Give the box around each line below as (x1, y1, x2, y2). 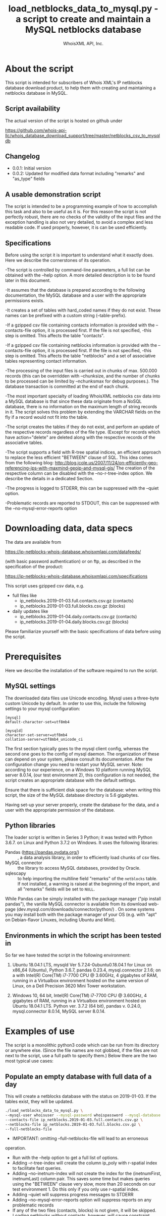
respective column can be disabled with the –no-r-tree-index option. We (5, 470, 153, 476)
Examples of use (5, 1025, 75, 1037)
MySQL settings (5, 682, 56, 690)
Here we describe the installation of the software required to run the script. (5, 667, 158, 673)
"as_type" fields (12, 176, 45, 182)
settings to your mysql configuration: (5, 705, 80, 711)
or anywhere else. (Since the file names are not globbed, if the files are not (5, 1047, 158, 1053)
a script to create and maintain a (15, 13, 151, 25)
